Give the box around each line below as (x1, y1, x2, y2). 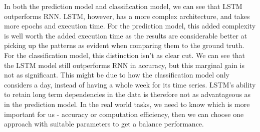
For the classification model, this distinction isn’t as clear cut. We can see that (4, 49, 245, 60)
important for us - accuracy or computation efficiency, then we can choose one (4, 108, 244, 119)
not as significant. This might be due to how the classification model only (4, 69, 229, 80)
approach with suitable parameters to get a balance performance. (4, 118, 204, 129)
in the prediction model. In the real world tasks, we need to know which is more (4, 98, 250, 109)
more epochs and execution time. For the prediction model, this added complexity (4, 20, 256, 31)
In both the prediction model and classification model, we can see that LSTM (4, 1, 242, 11)
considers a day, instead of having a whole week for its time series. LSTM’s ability (4, 79, 256, 89)
